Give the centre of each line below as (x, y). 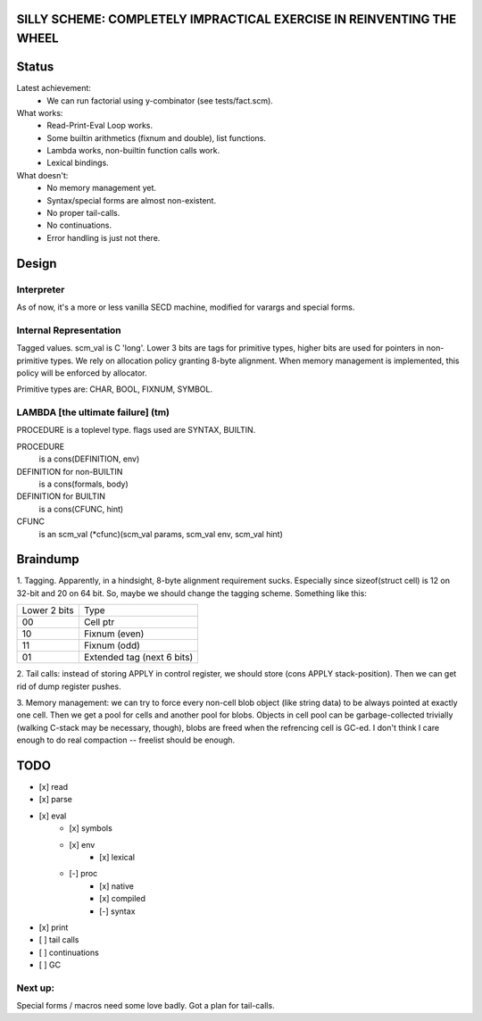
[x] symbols (91, 828)
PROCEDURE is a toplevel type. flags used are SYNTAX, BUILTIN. (136, 430)
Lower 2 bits (48, 610)
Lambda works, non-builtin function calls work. (133, 151)
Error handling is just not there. (104, 237)
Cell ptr (99, 622)
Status (35, 67)
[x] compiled (123, 899)
